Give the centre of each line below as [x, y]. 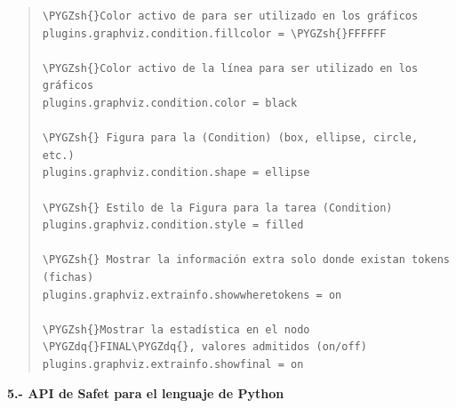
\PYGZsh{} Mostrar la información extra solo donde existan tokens [246, 260]
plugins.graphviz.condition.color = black [170, 103]
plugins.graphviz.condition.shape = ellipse [176, 173]
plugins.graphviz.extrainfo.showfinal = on [173, 364]
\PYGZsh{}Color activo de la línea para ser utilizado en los [230, 68]
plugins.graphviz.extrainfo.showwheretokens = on [192, 295]
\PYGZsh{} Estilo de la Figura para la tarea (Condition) [217, 208]
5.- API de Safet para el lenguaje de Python [146, 393]
